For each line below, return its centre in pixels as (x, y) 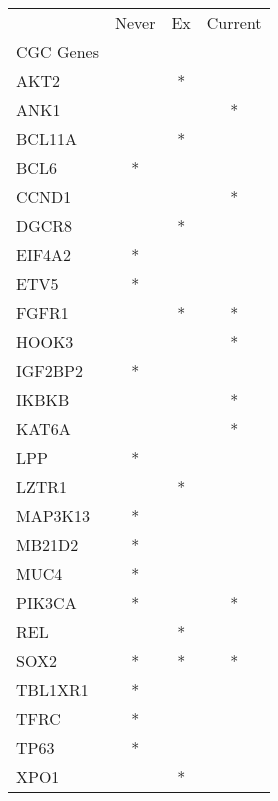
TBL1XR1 (52, 689)
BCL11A (46, 138)
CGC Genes (57, 51)
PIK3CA (46, 602)
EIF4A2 (44, 254)
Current (234, 22)
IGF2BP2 (50, 370)
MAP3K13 (53, 515)
